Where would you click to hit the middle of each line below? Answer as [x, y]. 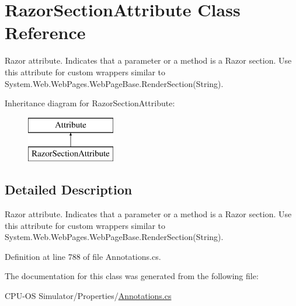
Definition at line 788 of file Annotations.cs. [83, 256]
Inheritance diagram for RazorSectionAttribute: [90, 103]
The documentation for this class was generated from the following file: [132, 276]
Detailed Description [69, 189]
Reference [45, 32]
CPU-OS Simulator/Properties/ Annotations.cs [88, 296]
